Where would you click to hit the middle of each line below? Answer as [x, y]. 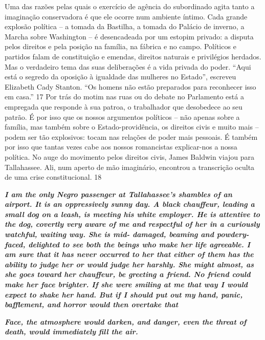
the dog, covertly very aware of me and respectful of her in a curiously [132, 224]
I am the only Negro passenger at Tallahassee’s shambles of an [118, 194]
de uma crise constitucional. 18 [53, 177]
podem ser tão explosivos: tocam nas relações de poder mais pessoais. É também [131, 136]
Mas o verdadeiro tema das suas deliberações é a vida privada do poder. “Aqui [128, 66]
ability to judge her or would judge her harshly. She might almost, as [129, 264]
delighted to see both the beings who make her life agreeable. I [139, 244]
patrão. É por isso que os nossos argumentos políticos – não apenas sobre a [122, 116]
